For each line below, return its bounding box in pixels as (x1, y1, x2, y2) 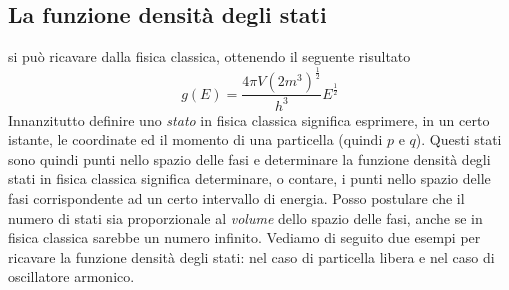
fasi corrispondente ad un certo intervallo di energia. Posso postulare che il (8, 187, 465, 208)
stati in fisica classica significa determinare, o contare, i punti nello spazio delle (8, 168, 491, 189)
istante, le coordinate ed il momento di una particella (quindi (8, 129, 383, 150)
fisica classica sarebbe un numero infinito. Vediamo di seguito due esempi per (8, 227, 481, 248)
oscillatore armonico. (8, 266, 135, 287)
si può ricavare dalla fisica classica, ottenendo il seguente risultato (8, 46, 411, 67)
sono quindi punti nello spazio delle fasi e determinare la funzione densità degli (8, 148, 491, 169)
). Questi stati (415, 129, 502, 150)
